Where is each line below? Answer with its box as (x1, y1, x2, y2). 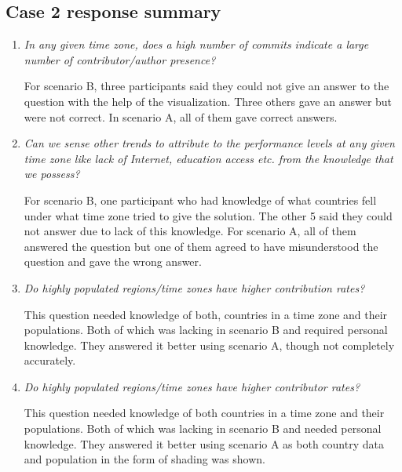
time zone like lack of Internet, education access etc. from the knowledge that (24, 150, 393, 166)
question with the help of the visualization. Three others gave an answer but (24, 93, 393, 109)
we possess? (24, 165, 80, 182)
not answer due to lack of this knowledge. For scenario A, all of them (24, 223, 356, 239)
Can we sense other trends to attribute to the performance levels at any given (24, 135, 395, 151)
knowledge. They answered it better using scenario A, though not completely (24, 336, 395, 353)
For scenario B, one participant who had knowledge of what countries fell (24, 191, 377, 208)
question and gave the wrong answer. (24, 253, 202, 270)
